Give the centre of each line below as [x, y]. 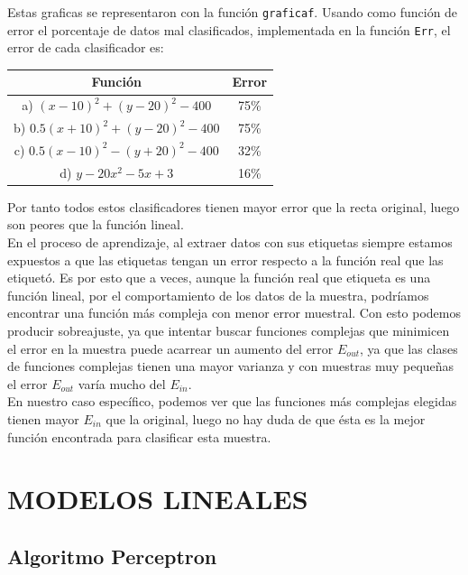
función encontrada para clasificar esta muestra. [139, 436]
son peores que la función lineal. [96, 224]
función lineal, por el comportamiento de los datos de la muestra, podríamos [218, 295]
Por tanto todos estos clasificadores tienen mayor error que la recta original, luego [234, 206]
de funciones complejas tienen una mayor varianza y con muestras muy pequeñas [231, 366]
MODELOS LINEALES [158, 499]
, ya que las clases [409, 348]
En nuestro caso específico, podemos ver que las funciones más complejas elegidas [232, 401]
